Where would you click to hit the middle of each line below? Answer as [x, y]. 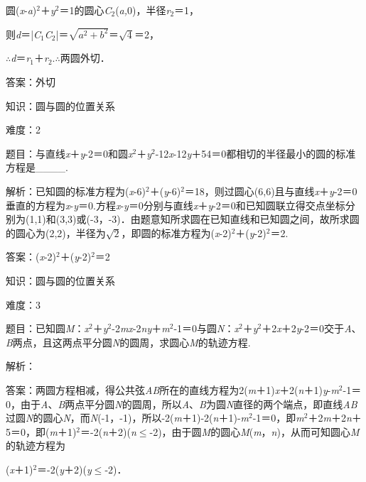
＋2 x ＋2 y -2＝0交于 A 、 [312, 328]
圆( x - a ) [21, 10]
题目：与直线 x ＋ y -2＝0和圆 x [69, 153]
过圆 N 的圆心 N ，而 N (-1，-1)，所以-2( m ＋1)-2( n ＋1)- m [127, 418]
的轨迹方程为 [36, 445]
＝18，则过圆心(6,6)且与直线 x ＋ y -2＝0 [271, 191]
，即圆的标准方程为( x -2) [176, 232]
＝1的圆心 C [85, 10]
